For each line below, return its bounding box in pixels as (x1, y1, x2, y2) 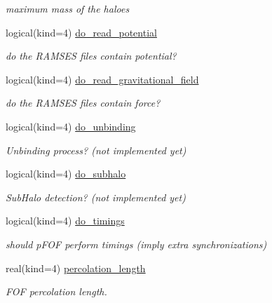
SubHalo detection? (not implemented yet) (6, 189, 186, 204)
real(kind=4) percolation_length (6, 260, 146, 275)
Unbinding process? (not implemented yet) (6, 142, 186, 157)
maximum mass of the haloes (6, 1, 130, 15)
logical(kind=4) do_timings (6, 213, 125, 228)
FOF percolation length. (6, 284, 107, 299)
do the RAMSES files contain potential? (6, 48, 177, 63)
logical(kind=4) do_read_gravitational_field (6, 72, 199, 86)
